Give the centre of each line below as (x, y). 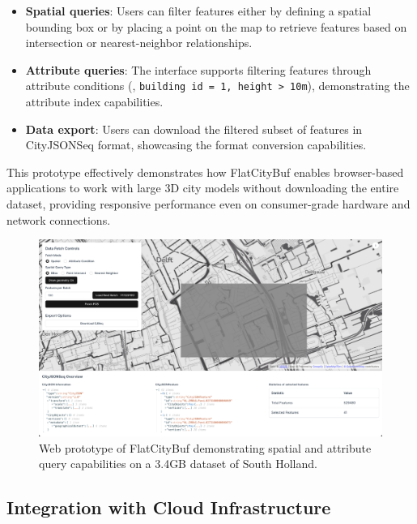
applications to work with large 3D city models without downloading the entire (203, 188)
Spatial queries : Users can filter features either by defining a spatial (198, 11)
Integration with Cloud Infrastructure (169, 507)
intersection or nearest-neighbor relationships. (139, 43)
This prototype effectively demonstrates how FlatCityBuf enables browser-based (205, 172)
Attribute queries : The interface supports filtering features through (198, 69)
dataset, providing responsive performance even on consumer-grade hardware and (208, 204)
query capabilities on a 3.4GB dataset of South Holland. (178, 464)
